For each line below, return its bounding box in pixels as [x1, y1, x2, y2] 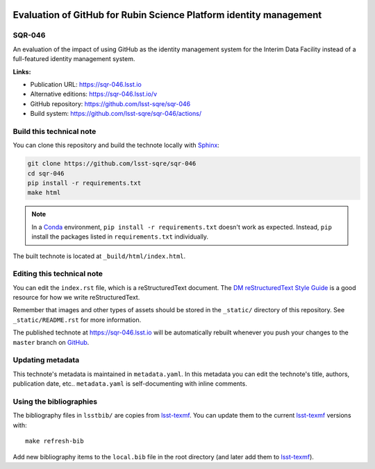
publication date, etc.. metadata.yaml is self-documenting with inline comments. [12, 380, 248, 388]
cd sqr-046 [27, 169, 65, 177]
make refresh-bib [25, 437, 84, 445]
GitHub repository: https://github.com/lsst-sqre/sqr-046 [30, 99, 191, 108]
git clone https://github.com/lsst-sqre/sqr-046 [27, 160, 197, 168]
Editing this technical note [12, 269, 103, 279]
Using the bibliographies [12, 396, 97, 406]
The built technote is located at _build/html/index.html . [12, 252, 186, 260]
